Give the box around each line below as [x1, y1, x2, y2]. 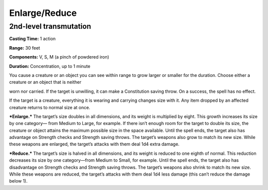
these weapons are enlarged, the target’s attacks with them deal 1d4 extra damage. [9, 141, 180, 147]
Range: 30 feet [9, 45, 40, 51]
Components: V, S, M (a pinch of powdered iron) [9, 54, 109, 60]
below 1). [9, 178, 28, 184]
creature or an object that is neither [9, 79, 81, 85]
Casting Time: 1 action [9, 36, 56, 42]
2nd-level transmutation [9, 22, 91, 31]
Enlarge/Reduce [9, 7, 77, 18]
